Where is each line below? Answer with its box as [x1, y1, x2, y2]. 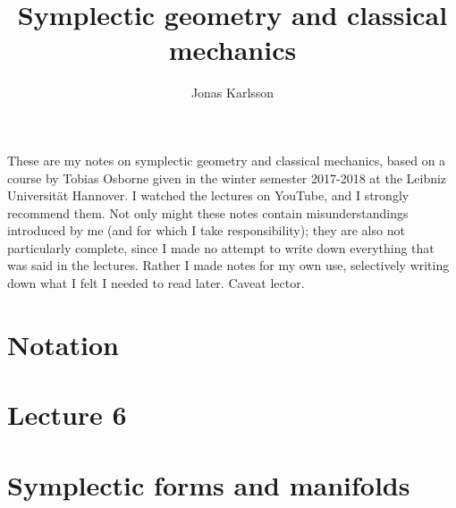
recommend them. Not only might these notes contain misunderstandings [7, 203, 409, 222]
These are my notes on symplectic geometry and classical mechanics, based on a [7, 150, 446, 169]
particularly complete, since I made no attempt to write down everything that [7, 238, 435, 257]
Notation [7, 326, 119, 362]
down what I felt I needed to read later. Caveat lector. [7, 274, 305, 292]
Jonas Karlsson [190, 83, 274, 102]
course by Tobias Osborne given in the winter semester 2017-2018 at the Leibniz [7, 168, 447, 187]
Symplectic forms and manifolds [7, 466, 410, 503]
